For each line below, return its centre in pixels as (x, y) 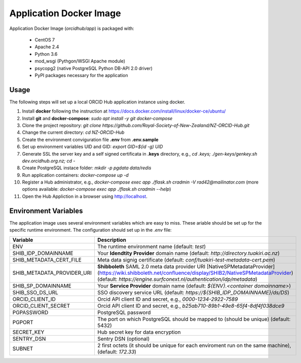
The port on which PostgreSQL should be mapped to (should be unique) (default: (194, 319)
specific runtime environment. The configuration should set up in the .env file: (90, 230)
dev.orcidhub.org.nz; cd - (49, 161)
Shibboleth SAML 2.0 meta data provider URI (151, 266)
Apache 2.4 (47, 47)
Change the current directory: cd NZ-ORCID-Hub (73, 132)
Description (112, 240)
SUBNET (23, 348)
